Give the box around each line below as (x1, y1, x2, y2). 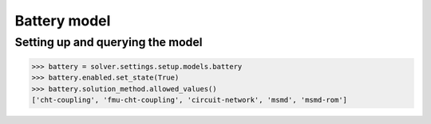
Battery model (14, 12, 111, 29)
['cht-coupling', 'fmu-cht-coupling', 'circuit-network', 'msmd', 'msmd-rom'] (31, 95, 347, 104)
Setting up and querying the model (14, 35, 203, 49)
